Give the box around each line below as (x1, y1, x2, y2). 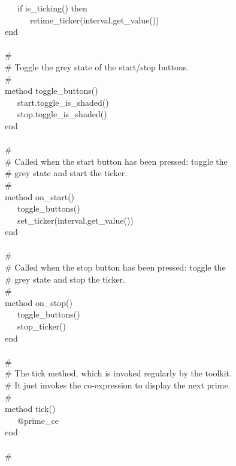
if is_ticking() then (17, 2, 87, 14)
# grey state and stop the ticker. (5, 272, 125, 285)
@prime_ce (17, 414, 59, 426)
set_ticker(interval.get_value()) (17, 213, 134, 226)
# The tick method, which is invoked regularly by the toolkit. (5, 367, 232, 379)
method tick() (5, 402, 56, 415)
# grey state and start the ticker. (5, 167, 128, 179)
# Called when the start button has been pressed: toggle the (5, 155, 228, 167)
